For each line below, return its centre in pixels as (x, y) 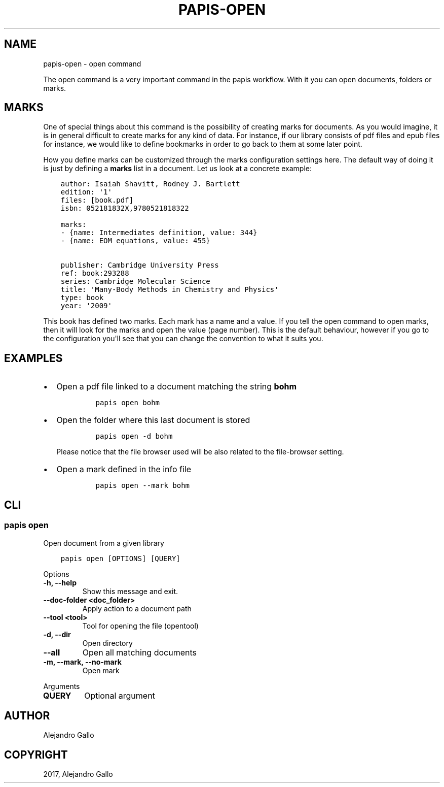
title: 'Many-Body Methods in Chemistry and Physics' (170, 290)
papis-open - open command (92, 63)
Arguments (62, 686)
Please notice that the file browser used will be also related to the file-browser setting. (200, 452)
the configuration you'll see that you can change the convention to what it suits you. (183, 339)
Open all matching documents (139, 652)
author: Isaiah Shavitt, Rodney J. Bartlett (150, 184)
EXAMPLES (33, 358)
